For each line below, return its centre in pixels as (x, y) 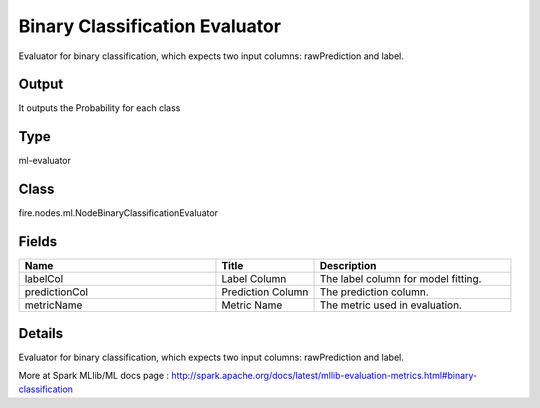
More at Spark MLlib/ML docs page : (94, 376)
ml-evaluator (45, 161)
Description (348, 266)
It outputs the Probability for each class (99, 108)
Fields (38, 241)
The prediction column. (374, 292)
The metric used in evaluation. (390, 305)
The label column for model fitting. (400, 279)
